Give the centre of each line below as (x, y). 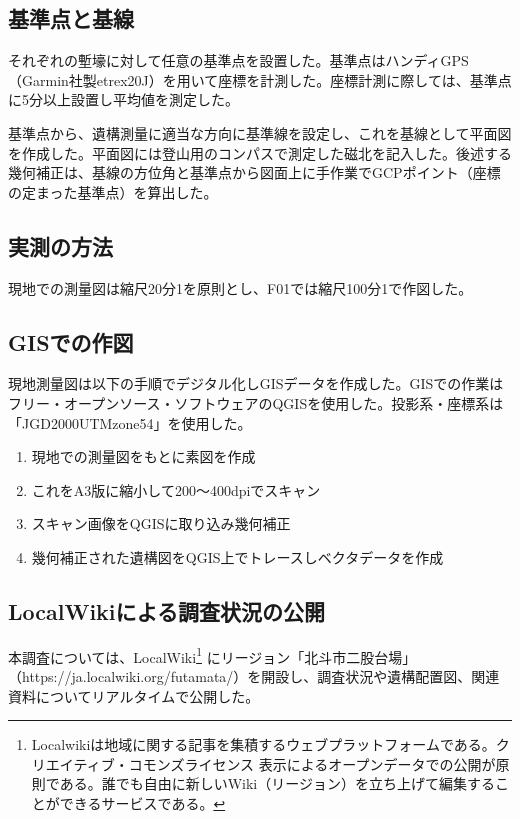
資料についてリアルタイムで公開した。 (134, 695)
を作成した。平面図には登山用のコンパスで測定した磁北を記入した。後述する (260, 152)
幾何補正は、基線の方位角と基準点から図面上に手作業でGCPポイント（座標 (254, 172)
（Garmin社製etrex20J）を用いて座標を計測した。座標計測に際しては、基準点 (260, 79)
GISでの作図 (71, 341)
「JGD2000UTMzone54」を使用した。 (130, 422)
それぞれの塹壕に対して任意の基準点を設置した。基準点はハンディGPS (238, 60)
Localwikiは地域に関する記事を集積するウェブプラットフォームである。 (263, 744)
